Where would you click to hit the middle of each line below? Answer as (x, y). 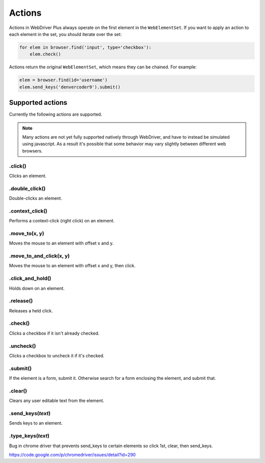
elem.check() (45, 54)
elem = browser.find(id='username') (64, 80)
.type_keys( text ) (29, 436)
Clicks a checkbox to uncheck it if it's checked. (57, 356)
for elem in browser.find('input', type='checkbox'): (85, 47)
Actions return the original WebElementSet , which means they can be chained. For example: (103, 67)
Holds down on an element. (37, 288)
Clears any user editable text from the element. (57, 401)
